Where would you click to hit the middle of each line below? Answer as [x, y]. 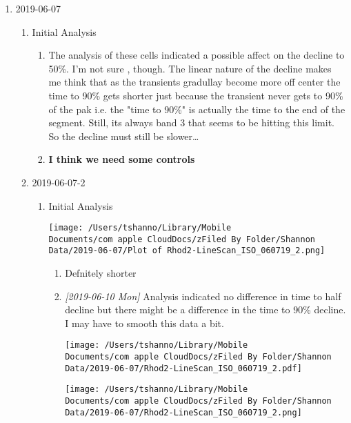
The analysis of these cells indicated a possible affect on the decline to [197, 55]
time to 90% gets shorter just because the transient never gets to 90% [196, 95]
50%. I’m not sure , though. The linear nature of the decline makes [190, 68]
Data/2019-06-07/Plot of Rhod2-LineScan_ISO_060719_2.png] [187, 251]
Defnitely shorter [101, 273]
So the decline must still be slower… [124, 136]
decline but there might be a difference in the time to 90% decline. [205, 309]
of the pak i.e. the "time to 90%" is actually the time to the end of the [197, 109]
